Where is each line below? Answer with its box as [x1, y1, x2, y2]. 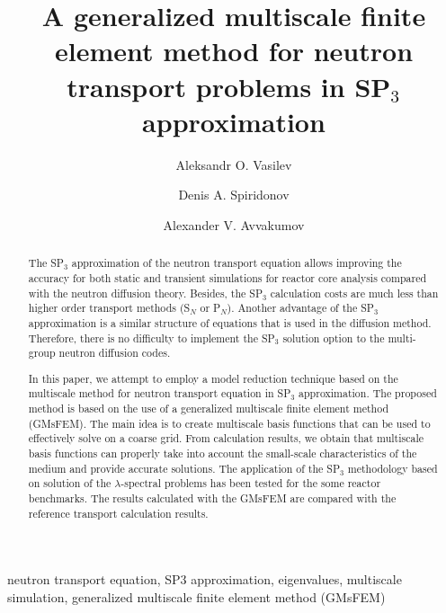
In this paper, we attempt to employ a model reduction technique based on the [28, 370, 398, 386]
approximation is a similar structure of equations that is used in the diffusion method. [28, 315, 432, 330]
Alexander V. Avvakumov [163, 215, 305, 234]
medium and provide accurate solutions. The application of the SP [28, 460, 341, 475]
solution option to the [282, 330, 385, 345]
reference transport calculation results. [28, 505, 209, 520]
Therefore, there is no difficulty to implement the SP [28, 330, 275, 345]
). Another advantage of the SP [227, 300, 374, 315]
